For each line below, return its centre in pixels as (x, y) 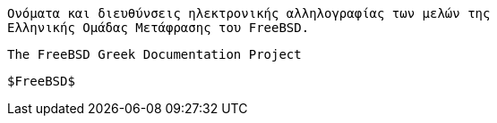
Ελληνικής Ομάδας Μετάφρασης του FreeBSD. (159, 28)
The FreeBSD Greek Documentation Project (154, 54)
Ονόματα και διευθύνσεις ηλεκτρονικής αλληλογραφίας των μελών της (249, 13)
